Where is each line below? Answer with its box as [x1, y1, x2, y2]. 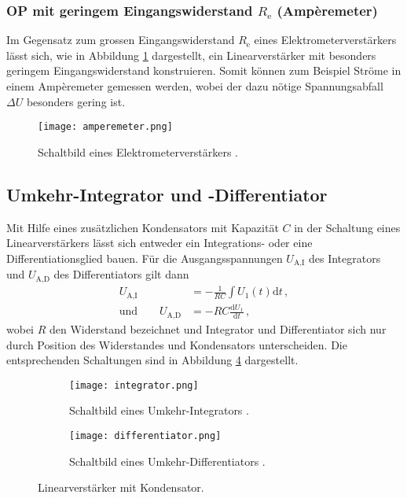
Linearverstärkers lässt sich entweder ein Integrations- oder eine [6, 234, 313, 251]
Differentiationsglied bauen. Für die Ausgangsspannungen [6, 249, 283, 266]
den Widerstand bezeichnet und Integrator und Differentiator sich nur [49, 320, 387, 337]
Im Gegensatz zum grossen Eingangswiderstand [6, 31, 235, 48]
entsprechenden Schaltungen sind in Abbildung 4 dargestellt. [6, 352, 299, 368]
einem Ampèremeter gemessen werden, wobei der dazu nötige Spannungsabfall [6, 78, 383, 94]
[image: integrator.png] [69, 379, 199, 391]
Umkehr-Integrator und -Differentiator [6, 182, 328, 206]
